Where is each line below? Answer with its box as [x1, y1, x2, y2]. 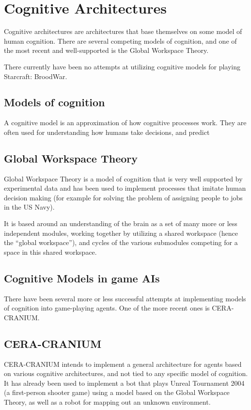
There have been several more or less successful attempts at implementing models [4, 293, 246, 303]
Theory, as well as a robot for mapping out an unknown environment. [4, 397, 211, 407]
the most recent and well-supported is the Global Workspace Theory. [4, 45, 209, 55]
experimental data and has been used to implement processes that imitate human [4, 183, 246, 193]
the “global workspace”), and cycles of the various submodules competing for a [4, 237, 238, 247]
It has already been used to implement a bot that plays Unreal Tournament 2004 [4, 377, 245, 388]
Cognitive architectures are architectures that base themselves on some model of [4, 26, 242, 36]
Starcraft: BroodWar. [4, 71, 67, 81]
